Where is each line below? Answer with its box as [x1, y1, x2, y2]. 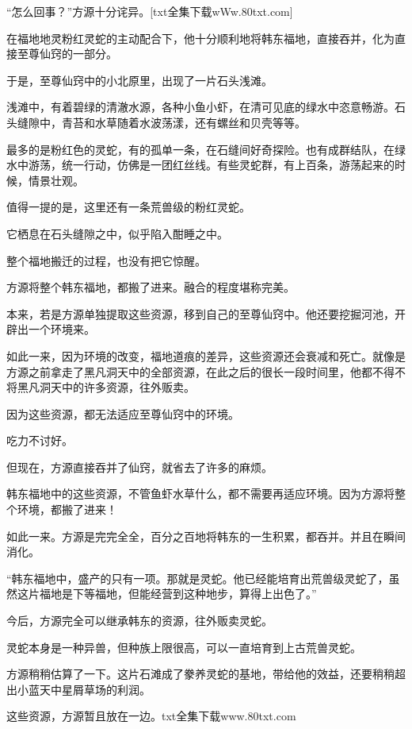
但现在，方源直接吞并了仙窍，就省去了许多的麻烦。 [6, 458, 273, 475]
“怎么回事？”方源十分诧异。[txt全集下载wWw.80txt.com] [6, 3, 293, 19]
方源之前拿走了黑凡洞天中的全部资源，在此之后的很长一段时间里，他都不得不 [6, 363, 406, 380]
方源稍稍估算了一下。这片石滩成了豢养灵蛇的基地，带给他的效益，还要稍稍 [6, 665, 395, 682]
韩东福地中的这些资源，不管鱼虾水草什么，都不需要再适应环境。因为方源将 [6, 485, 395, 502]
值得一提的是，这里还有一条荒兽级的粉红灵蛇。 [6, 199, 250, 215]
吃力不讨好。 [6, 432, 73, 449]
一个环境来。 [28, 321, 95, 337]
